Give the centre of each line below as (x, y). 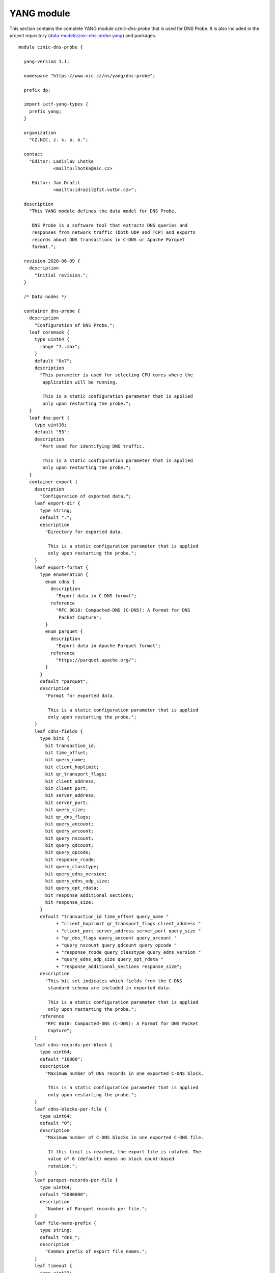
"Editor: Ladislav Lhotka (61, 161)
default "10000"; (62, 1059)
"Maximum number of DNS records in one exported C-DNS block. (124, 1073)
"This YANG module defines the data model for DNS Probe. (103, 211)
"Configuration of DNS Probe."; (75, 325)
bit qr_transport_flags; (76, 774)
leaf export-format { (61, 567)
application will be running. (80, 382)
